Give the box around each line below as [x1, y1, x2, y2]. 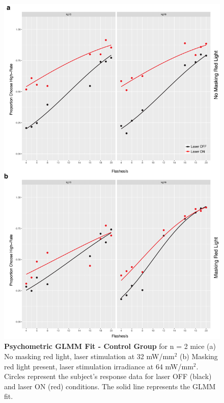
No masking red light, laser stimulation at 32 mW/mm [4, 351, 175, 362]
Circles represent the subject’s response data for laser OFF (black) [4, 371, 212, 382]
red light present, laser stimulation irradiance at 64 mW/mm [4, 361, 193, 371]
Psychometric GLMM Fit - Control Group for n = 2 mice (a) [4, 341, 216, 351]
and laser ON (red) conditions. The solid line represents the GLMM [4, 381, 216, 391]
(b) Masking [180, 351, 218, 362]
